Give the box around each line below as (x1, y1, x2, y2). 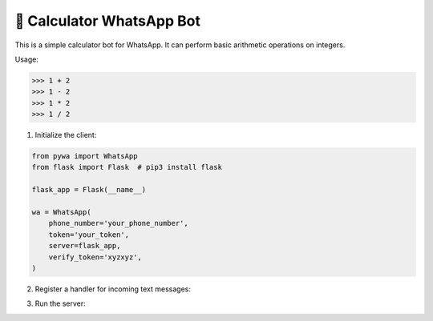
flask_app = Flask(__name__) (31, 185, 147, 195)
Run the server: (34, 299, 86, 308)
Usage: (14, 54, 39, 64)
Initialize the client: (34, 130, 97, 140)
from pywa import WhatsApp (31, 152, 138, 161)
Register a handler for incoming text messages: (34, 284, 192, 294)
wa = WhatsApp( (31, 208, 91, 217)
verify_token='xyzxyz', (48, 252, 142, 262)
